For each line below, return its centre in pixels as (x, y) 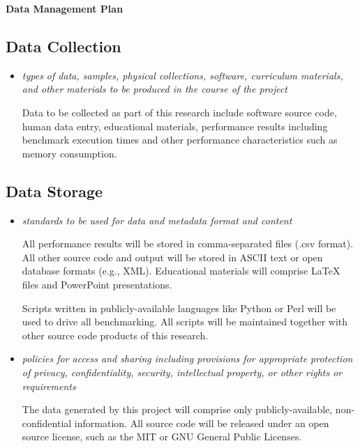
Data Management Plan (65, 8)
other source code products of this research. (115, 335)
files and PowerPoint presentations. (97, 284)
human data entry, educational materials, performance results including (175, 126)
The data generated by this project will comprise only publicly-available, (177, 409)
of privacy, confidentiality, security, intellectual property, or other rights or (182, 372)
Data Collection (63, 46)
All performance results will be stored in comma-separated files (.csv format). (188, 244)
